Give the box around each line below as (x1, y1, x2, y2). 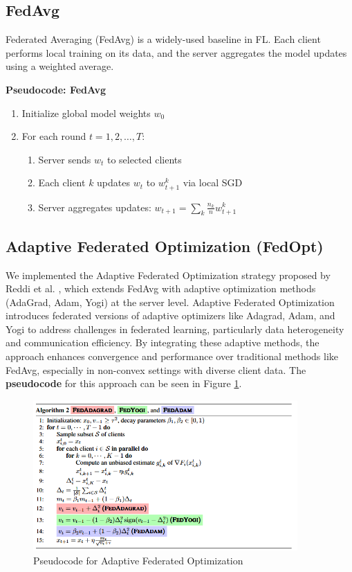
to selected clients (106, 152, 182, 166)
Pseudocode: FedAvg (6, 82, 106, 96)
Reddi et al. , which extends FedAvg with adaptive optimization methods (6, 281, 316, 296)
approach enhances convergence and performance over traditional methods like (6, 349, 339, 364)
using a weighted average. (6, 59, 114, 73)
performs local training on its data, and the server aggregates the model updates (6, 45, 347, 60)
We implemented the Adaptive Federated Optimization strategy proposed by (6, 267, 331, 282)
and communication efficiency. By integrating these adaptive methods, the (6, 335, 319, 350)
